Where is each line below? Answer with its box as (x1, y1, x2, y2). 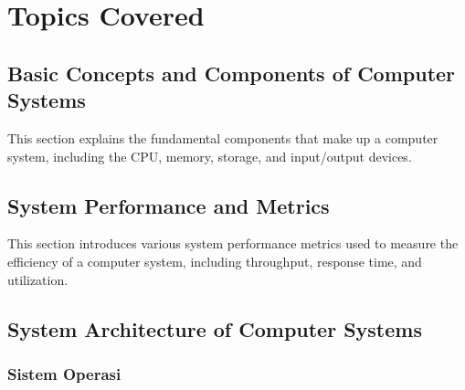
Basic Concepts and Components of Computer (7, 58, 456, 87)
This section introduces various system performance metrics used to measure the (7, 234, 459, 253)
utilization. (7, 269, 69, 289)
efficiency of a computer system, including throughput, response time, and (7, 251, 422, 270)
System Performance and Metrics (7, 191, 330, 219)
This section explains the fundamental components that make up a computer (7, 128, 439, 147)
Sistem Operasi (7, 362, 122, 385)
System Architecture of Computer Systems (7, 314, 422, 343)
